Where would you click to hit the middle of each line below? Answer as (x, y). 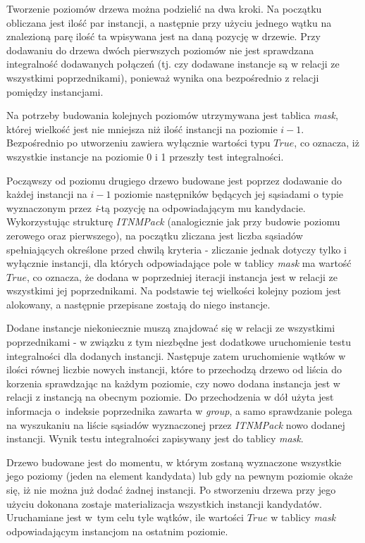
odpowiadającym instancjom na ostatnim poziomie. (117, 531)
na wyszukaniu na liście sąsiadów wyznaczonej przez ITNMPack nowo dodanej (176, 424)
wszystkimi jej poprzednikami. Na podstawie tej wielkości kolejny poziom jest (174, 291)
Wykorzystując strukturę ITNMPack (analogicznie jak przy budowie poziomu (173, 221)
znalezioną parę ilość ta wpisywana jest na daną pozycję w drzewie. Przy (163, 36)
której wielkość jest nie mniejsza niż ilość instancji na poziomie (142, 129)
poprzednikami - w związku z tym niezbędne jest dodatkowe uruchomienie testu (179, 342)
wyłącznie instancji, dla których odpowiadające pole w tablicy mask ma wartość (179, 263)
